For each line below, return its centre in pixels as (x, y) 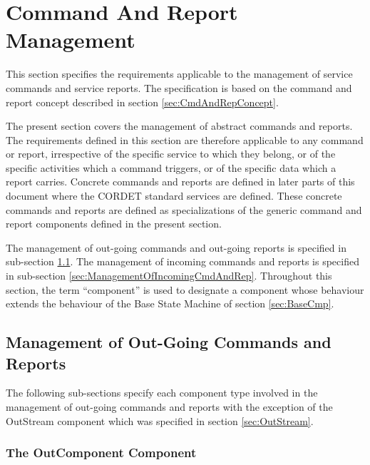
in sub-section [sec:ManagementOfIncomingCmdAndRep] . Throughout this (169, 276)
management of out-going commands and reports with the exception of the (169, 407)
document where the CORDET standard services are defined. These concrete (174, 196)
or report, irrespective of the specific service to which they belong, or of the (171, 154)
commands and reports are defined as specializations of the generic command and (184, 209)
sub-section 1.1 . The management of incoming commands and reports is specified (183, 261)
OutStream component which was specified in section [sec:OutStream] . (160, 420)
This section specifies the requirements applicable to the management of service (179, 74)
